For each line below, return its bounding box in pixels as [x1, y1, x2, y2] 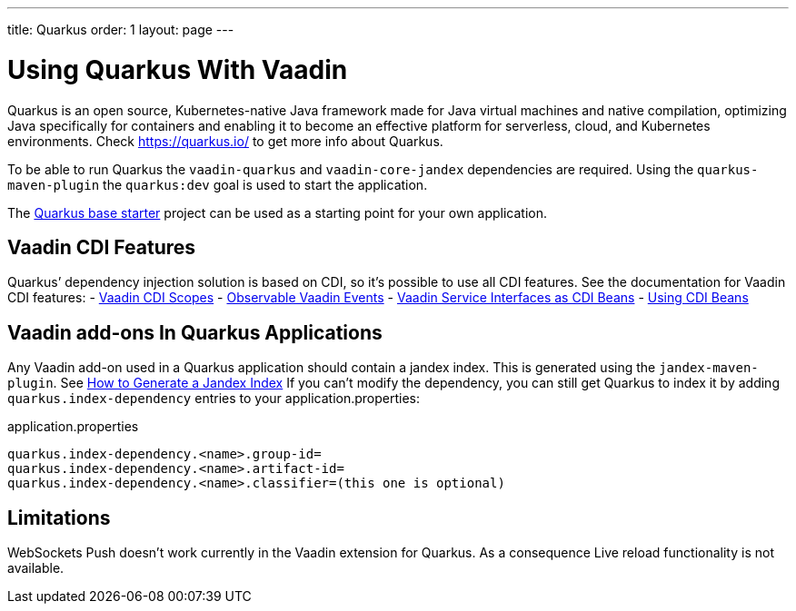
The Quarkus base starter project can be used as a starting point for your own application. [7, 204, 548, 221]
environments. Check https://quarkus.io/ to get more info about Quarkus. [7, 133, 443, 149]
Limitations [7, 506, 111, 529]
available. [7, 560, 65, 577]
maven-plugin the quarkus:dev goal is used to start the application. [7, 176, 428, 192]
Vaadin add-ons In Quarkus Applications [7, 320, 383, 344]
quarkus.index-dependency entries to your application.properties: [7, 390, 421, 407]
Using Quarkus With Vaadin [7, 54, 348, 85]
